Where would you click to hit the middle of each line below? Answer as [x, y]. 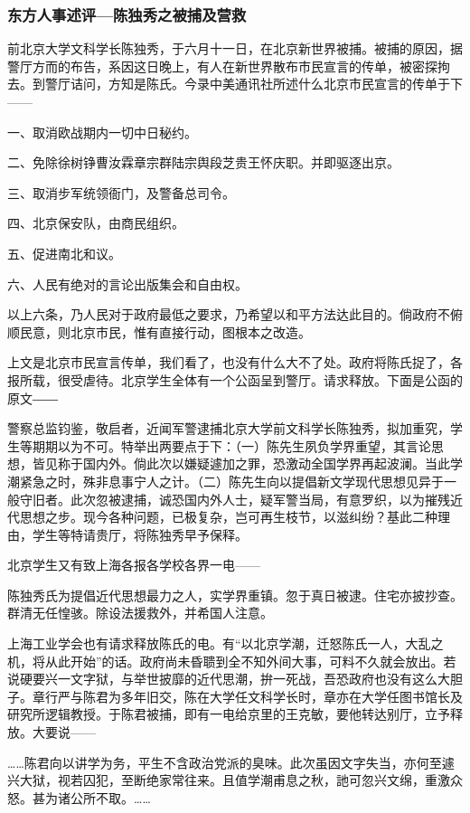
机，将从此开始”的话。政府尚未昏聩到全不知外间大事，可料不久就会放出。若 [232, 661]
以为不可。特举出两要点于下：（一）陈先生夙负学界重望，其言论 [244, 445]
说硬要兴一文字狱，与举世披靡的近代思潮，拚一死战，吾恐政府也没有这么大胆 [235, 679]
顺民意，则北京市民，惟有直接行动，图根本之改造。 [159, 331]
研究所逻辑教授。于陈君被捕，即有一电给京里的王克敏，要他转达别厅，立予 [229, 714]
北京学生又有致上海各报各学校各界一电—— [134, 565]
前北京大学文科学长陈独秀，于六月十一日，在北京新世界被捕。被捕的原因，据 [235, 48]
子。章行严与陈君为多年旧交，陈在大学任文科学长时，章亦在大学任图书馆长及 [235, 696]
